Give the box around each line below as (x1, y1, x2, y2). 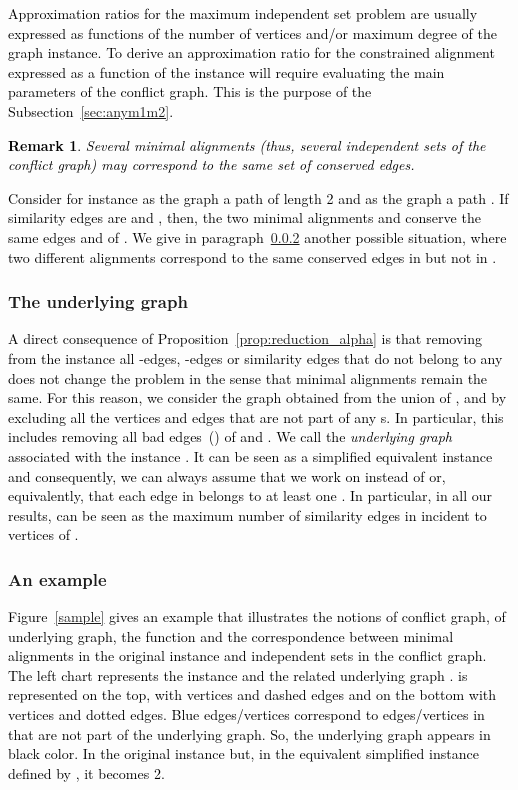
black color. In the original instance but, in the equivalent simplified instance (8, 743, 479, 764)
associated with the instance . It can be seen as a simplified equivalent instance (8, 445, 493, 466)
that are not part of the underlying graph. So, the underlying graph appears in (8, 723, 491, 744)
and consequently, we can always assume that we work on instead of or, (8, 465, 446, 486)
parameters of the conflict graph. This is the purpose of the (8, 81, 372, 102)
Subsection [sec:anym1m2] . (8, 100, 174, 121)
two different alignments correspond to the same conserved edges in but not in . (8, 246, 497, 267)
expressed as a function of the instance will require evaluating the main (8, 61, 445, 82)
